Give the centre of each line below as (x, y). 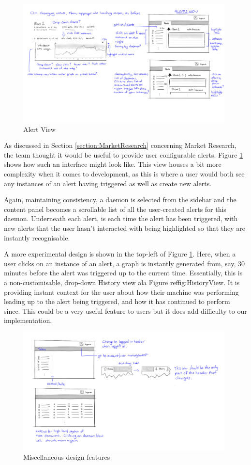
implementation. (28, 320)
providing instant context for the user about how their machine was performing (121, 292)
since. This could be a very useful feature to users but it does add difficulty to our (125, 311)
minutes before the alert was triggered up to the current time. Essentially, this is (123, 273)
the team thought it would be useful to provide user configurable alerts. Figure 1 (124, 154)
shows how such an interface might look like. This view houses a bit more (113, 164)
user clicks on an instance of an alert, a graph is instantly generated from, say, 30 (125, 263)
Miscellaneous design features (67, 457)
